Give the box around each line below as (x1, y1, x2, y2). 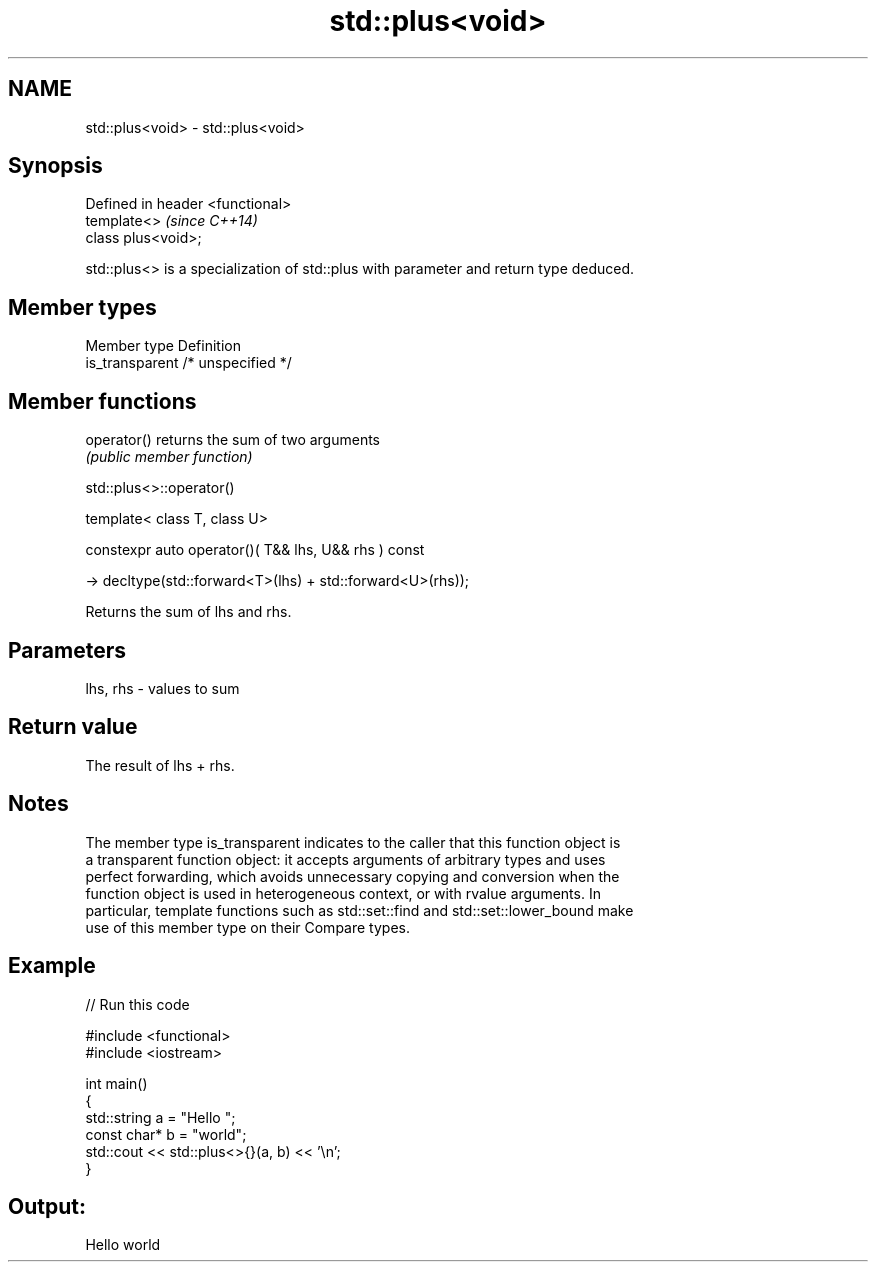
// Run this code (85, 995, 190, 1013)
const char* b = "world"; (85, 1125, 247, 1143)
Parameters (8, 637, 126, 663)
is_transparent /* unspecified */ (85, 354, 292, 372)
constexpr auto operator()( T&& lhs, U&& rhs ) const (85, 541, 425, 559)
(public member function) (85, 448, 253, 466)
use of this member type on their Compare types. (85, 918, 410, 936)
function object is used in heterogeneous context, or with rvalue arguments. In (85, 884, 601, 902)
